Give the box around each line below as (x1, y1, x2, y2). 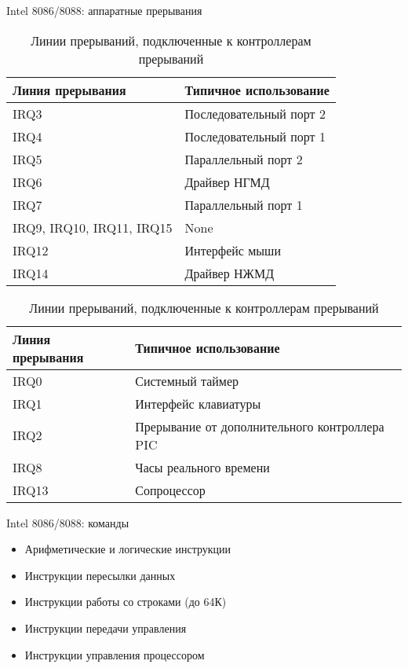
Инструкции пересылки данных (24, 567, 176, 583)
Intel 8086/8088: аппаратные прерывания (6, 2, 202, 18)
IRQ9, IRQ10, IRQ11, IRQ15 (13, 218, 173, 237)
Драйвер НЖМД (184, 263, 275, 282)
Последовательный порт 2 (184, 104, 326, 123)
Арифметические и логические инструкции (24, 541, 231, 557)
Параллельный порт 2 (184, 149, 303, 168)
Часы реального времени (135, 457, 270, 476)
